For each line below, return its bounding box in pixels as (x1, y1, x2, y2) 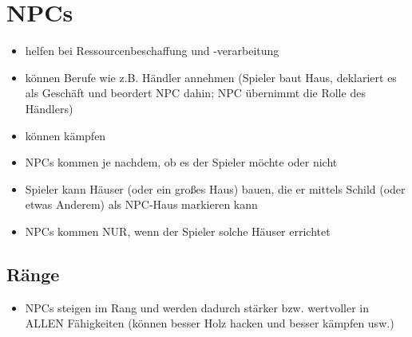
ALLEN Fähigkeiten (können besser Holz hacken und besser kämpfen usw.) (25, 315, 394, 331)
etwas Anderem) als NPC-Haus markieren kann (25, 196, 258, 213)
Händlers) (25, 100, 73, 116)
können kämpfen (25, 127, 106, 143)
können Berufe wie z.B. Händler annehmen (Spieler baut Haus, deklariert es (25, 69, 397, 85)
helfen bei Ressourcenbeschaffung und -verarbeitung (25, 42, 279, 59)
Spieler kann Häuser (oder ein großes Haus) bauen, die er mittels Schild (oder (25, 180, 406, 197)
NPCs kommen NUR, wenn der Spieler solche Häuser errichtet (25, 222, 331, 239)
